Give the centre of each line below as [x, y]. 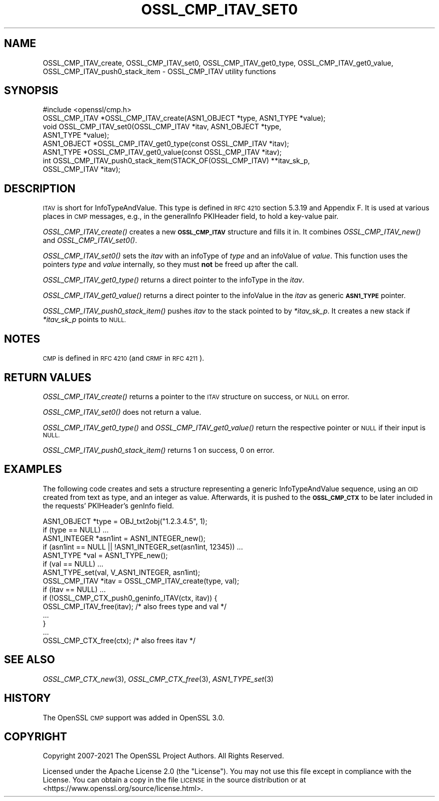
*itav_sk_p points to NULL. [84, 320]
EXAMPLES [33, 469]
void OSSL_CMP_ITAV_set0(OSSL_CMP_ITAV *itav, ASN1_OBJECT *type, [162, 127]
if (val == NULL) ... [73, 564]
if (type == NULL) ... [76, 529]
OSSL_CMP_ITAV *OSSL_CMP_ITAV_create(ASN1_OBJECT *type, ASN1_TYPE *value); [184, 118]
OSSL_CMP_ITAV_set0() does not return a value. [122, 412]
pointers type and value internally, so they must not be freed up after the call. [170, 264]
